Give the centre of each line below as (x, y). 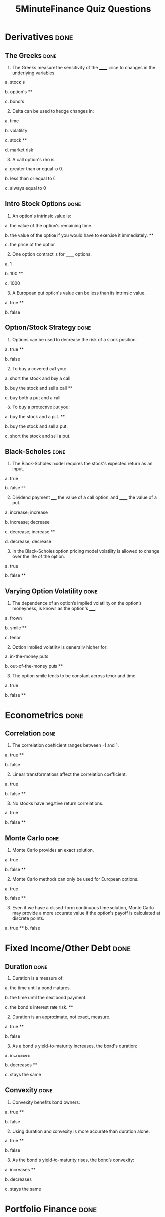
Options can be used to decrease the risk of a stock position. (75, 339)
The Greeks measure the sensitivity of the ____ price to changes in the (84, 67)
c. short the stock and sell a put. (38, 436)
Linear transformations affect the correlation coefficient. (70, 774)
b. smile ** (16, 628)
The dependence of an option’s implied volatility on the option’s (77, 603)
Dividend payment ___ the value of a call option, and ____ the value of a (84, 497)
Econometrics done (44, 715)
